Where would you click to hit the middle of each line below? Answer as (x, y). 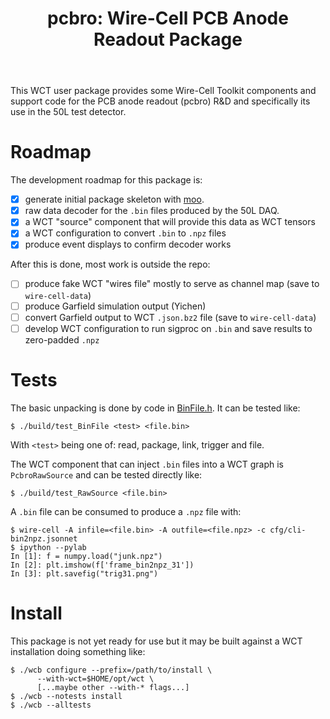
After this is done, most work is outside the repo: (110, 264)
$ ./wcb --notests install (66, 696)
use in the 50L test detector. (68, 112)
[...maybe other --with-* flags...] (113, 687)
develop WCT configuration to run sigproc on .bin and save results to (168, 328)
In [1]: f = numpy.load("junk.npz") (86, 556)
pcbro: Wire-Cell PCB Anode (168, 18)
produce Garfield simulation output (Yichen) (115, 306)
